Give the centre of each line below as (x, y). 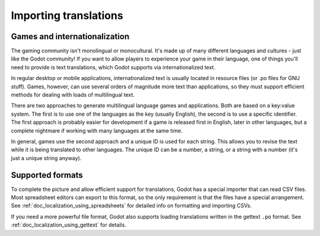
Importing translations (67, 15)
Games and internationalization (70, 36)
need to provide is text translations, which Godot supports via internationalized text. (113, 67)
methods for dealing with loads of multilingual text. (73, 95)
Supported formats (47, 175)
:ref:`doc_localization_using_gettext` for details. (69, 225)
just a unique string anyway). (46, 158)
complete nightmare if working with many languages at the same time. (97, 130)
